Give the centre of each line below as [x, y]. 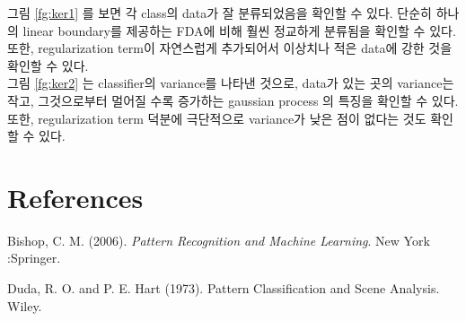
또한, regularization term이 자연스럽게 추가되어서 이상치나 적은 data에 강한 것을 [230, 48]
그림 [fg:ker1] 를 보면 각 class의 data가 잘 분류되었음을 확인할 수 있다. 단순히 [220, 13]
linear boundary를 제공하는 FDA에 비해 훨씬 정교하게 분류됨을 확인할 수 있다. [239, 30]
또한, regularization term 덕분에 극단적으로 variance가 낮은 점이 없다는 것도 [217, 118]
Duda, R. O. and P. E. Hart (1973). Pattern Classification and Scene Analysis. [224, 288]
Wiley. [25, 305]
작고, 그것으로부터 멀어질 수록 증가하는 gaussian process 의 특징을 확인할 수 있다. [233, 100]
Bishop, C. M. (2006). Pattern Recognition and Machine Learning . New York [219, 240]
